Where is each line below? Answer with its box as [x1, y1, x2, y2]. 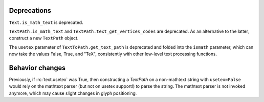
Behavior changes [9, 63, 66, 72]
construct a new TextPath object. [9, 35, 79, 41]
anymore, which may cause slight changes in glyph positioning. [9, 90, 137, 96]
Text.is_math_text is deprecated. [9, 20, 83, 25]
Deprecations [9, 6, 51, 15]
